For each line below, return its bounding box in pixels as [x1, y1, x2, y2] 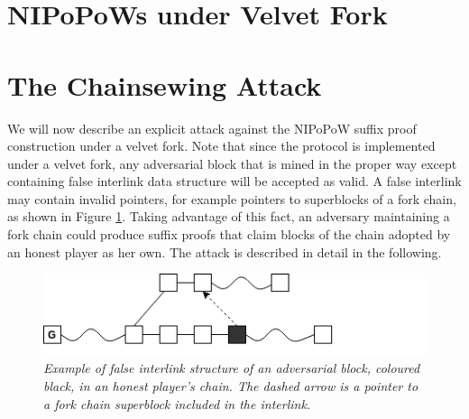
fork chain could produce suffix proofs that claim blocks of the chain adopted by [7, 225, 451, 244]
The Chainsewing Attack [7, 66, 322, 103]
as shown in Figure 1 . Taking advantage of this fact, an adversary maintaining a [7, 207, 450, 226]
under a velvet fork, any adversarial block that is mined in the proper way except [7, 154, 457, 172]
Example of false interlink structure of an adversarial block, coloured [43, 358, 420, 377]
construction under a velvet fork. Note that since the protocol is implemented [7, 136, 436, 155]
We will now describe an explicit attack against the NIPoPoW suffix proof [7, 118, 417, 137]
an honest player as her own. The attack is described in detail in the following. [7, 242, 442, 261]
